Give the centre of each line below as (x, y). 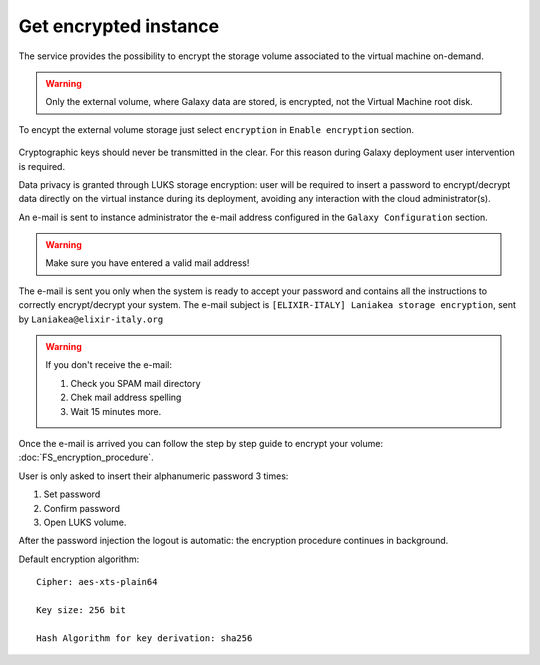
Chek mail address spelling (126, 397)
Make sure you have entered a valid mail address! (147, 263)
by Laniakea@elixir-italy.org (91, 319)
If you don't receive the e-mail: (108, 365)
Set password (72, 494)
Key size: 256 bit (81, 609)
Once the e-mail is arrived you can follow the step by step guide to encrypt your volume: (201, 443)
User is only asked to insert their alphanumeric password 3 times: (153, 476)
